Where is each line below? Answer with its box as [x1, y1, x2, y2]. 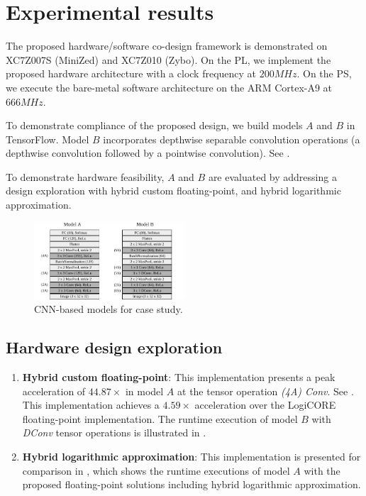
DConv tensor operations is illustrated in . [22, 425, 206, 440]
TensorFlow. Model [6, 131, 89, 146]
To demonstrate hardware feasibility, [6, 169, 165, 184]
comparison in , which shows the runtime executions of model [22, 463, 290, 478]
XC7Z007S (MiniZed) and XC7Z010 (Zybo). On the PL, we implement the [6, 52, 331, 67]
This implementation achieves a [22, 397, 160, 412]
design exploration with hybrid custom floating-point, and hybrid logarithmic [6, 183, 341, 198]
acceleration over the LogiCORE [194, 397, 336, 412]
